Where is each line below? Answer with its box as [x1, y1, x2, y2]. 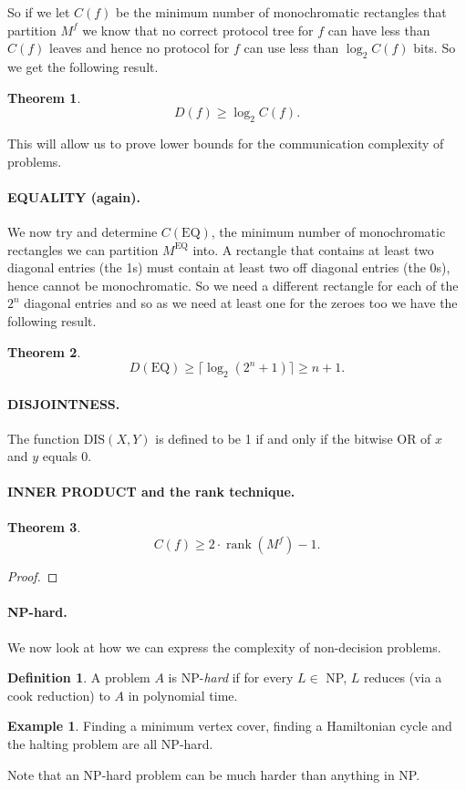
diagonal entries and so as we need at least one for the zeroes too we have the [24, 293, 458, 313]
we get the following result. [7, 56, 159, 76]
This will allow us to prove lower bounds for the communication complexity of [7, 133, 444, 152]
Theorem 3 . [7, 517, 81, 536]
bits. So [413, 38, 456, 57]
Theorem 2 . [7, 342, 81, 361]
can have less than [327, 20, 430, 39]
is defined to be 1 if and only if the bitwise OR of [155, 428, 431, 447]
